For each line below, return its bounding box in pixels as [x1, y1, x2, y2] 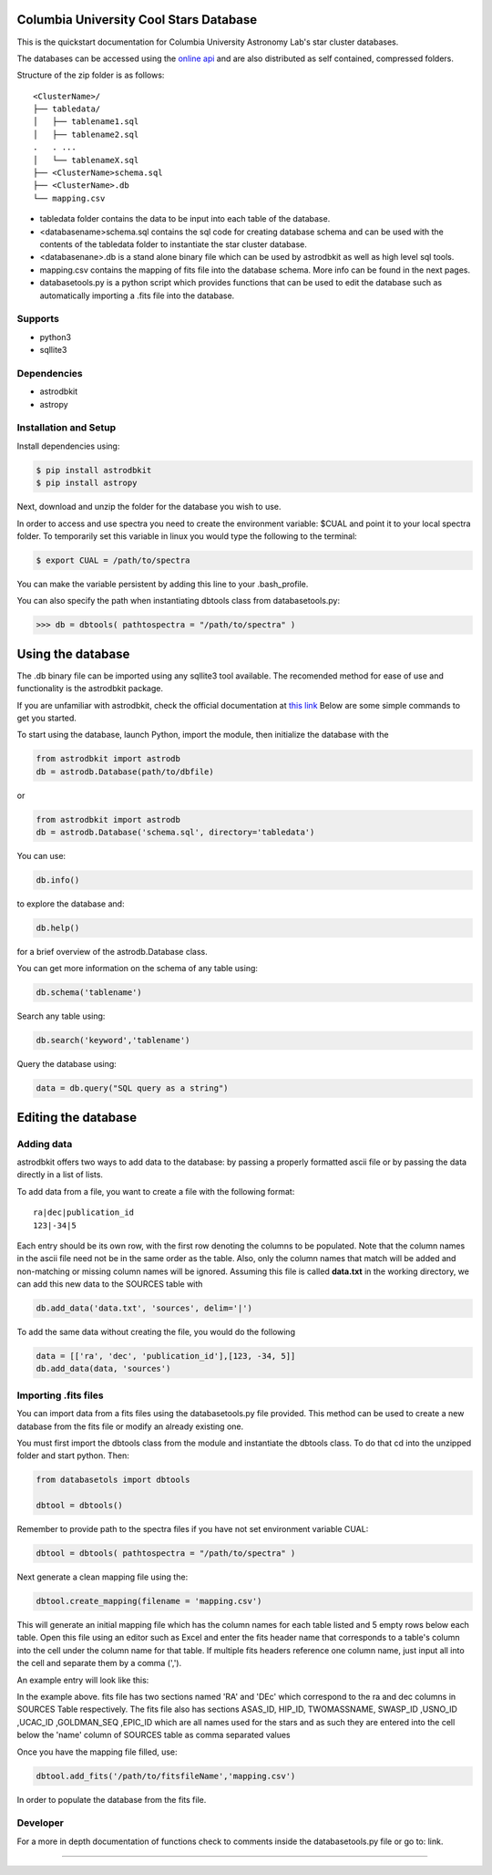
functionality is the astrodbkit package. [16, 683, 164, 694]
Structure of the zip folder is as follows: [16, 69, 165, 81]
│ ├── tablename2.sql [33, 129, 139, 140]
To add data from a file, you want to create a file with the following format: [16, 1186, 295, 1196]
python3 [39, 331, 72, 342]
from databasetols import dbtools [36, 1475, 190, 1486]
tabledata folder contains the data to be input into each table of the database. [39, 213, 331, 224]
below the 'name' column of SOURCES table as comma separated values [16, 1729, 291, 1741]
